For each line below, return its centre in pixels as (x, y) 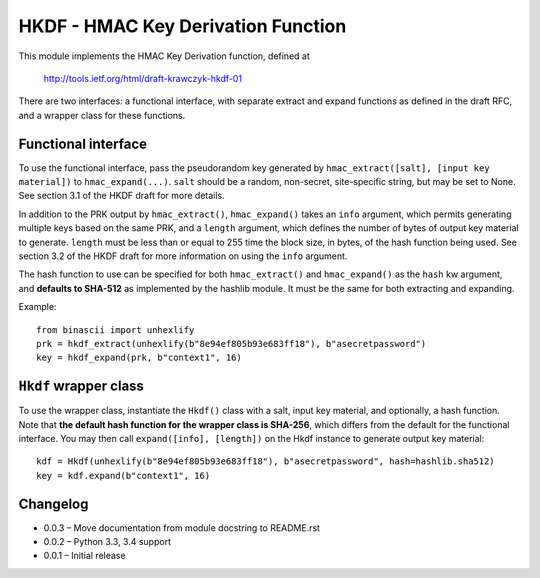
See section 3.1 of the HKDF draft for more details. (121, 196)
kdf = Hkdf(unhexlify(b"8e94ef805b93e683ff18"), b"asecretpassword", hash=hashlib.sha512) (265, 461)
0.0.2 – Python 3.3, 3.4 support (107, 542)
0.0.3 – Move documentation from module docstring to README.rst (181, 527)
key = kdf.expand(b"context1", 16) (123, 475)
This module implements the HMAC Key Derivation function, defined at (164, 56)
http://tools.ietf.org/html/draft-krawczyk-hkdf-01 (143, 78)
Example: (37, 307)
